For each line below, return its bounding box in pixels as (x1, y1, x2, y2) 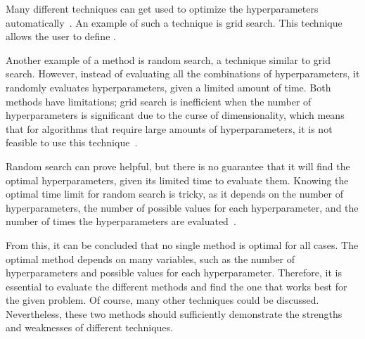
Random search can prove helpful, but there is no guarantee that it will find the (6, 158, 350, 173)
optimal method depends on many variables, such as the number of (6, 251, 295, 266)
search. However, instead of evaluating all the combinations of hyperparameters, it (6, 66, 360, 81)
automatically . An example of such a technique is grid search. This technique (6, 15, 342, 30)
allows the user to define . (6, 29, 116, 44)
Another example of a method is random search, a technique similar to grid (6, 52, 331, 67)
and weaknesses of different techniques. (6, 320, 173, 335)
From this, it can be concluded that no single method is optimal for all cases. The (6, 237, 359, 252)
